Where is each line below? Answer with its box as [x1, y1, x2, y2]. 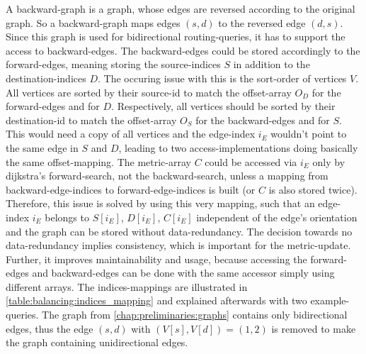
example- [310, 293, 350, 308]
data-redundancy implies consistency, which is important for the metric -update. [6, 238, 351, 253]
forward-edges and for [6, 99, 100, 114]
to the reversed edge [218, 15, 306, 30]
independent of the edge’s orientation [196, 209, 358, 224]
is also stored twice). [268, 182, 358, 197]
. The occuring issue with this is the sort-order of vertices [97, 70, 347, 85]
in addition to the [233, 57, 310, 72]
